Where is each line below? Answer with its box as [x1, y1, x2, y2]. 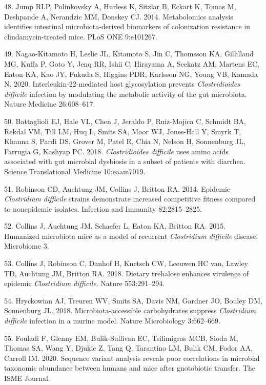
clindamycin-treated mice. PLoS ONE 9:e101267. [4, 31, 157, 42]
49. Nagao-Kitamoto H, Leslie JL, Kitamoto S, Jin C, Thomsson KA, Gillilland [4, 48, 254, 59]
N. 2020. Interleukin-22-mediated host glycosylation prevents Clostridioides [4, 78, 240, 89]
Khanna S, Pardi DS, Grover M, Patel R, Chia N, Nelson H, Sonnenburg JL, [4, 136, 245, 147]
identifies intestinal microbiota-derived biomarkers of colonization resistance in [4, 21, 251, 32]
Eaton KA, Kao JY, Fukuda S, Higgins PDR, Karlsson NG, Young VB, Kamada [4, 68, 258, 79]
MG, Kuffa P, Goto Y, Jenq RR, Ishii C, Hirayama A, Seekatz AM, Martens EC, [4, 58, 260, 69]
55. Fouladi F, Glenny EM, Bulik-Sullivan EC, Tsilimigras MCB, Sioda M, [4, 332, 238, 343]
